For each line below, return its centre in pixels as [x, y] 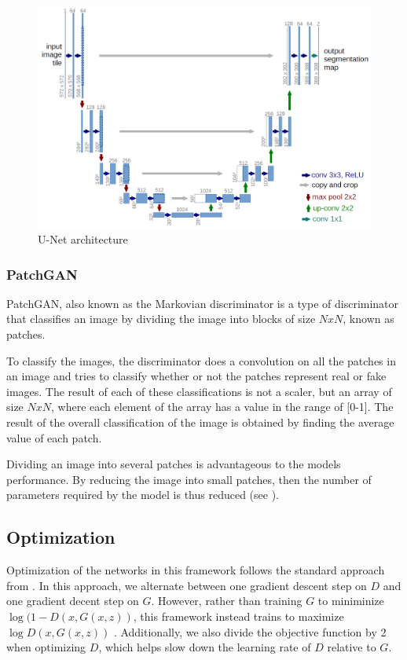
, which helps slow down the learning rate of [205, 647]
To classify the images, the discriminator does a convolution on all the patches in [201, 360]
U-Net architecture [83, 238]
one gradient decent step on [73, 601]
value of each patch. [54, 437]
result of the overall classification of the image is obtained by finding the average [200, 422]
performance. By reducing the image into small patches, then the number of [189, 479]
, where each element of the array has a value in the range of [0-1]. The [222, 407]
